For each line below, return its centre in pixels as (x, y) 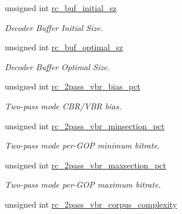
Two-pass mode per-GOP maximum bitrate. (83, 184)
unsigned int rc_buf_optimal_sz (64, 47)
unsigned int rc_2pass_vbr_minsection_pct (85, 125)
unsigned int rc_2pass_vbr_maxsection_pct (85, 165)
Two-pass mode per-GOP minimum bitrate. (82, 145)
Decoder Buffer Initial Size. (54, 27)
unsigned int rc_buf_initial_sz (61, 8)
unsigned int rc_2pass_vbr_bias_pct (73, 86)
